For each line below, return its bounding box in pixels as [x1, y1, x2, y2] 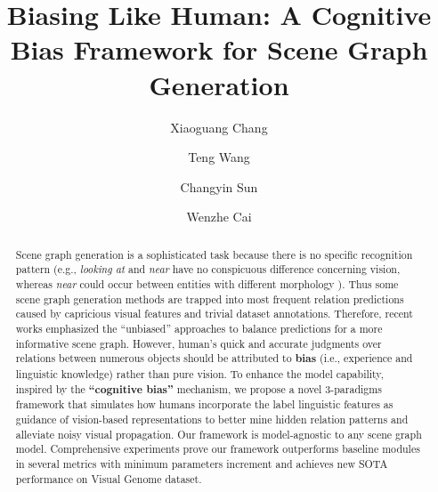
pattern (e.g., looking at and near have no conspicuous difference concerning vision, [15, 262, 401, 277]
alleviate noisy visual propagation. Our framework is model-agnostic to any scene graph [15, 426, 422, 441]
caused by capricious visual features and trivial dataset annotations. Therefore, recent [15, 306, 413, 321]
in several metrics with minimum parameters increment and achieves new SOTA [15, 456, 388, 471]
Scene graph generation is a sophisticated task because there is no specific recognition [15, 246, 413, 262]
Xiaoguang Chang [170, 117, 268, 136]
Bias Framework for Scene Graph [10, 31, 428, 68]
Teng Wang [188, 148, 250, 166]
